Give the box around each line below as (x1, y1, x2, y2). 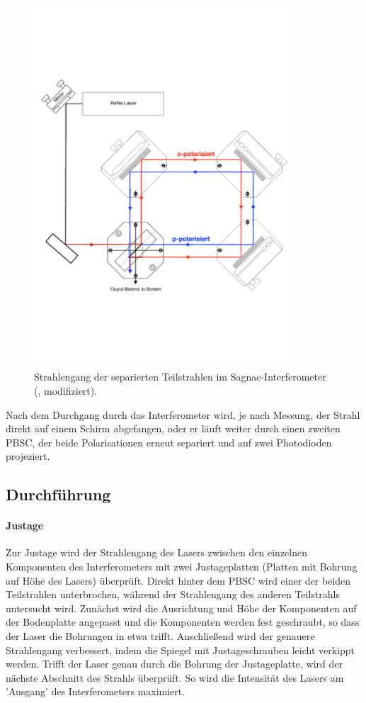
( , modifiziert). (34, 383, 98, 398)
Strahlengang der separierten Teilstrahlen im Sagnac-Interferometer (34, 369, 326, 384)
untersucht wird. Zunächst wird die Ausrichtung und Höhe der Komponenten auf (6, 600, 357, 615)
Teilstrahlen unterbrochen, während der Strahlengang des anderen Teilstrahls (6, 587, 341, 602)
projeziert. (6, 449, 50, 463)
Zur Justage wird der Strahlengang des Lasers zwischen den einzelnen (6, 545, 308, 560)
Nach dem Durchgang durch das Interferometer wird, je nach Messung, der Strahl (6, 407, 360, 422)
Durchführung (6, 483, 111, 505)
